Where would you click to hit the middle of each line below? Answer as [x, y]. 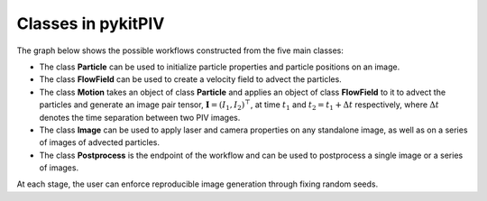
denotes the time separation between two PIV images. [140, 117]
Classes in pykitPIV [91, 23]
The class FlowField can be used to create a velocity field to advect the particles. [190, 79]
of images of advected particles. [99, 142]
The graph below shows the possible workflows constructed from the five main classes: [180, 50]
